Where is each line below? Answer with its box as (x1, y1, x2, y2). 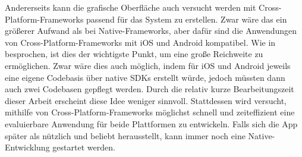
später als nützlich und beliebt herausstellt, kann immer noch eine (5, 129, 246, 142)
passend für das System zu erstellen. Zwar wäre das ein (86, 12, 287, 25)
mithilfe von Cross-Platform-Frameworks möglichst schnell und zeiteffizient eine (5, 106, 295, 118)
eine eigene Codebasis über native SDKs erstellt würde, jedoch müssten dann (5, 71, 285, 83)
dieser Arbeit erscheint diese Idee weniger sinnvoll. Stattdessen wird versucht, (5, 94, 287, 106)
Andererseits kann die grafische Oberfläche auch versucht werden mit (5, 1, 256, 13)
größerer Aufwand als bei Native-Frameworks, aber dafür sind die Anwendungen (5, 24, 297, 37)
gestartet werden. (52, 141, 115, 153)
